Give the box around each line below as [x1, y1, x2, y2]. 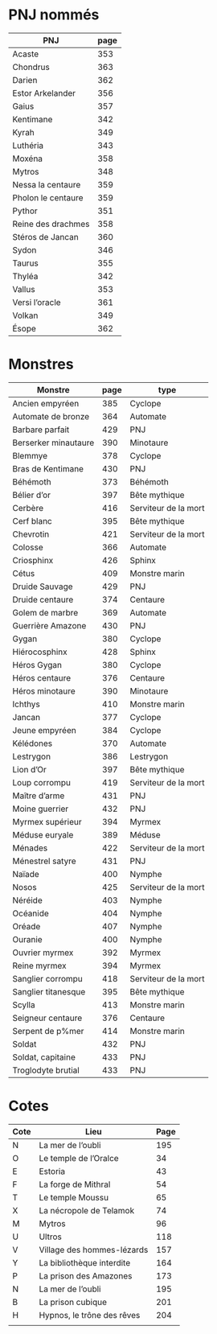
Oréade [12, 920, 41, 932]
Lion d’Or [12, 764, 47, 775]
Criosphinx [12, 554, 54, 566]
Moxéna [12, 153, 43, 164]
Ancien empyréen [12, 397, 80, 409]
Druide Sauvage [12, 581, 74, 592]
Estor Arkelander [12, 87, 76, 98]
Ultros [39, 1231, 62, 1242]
